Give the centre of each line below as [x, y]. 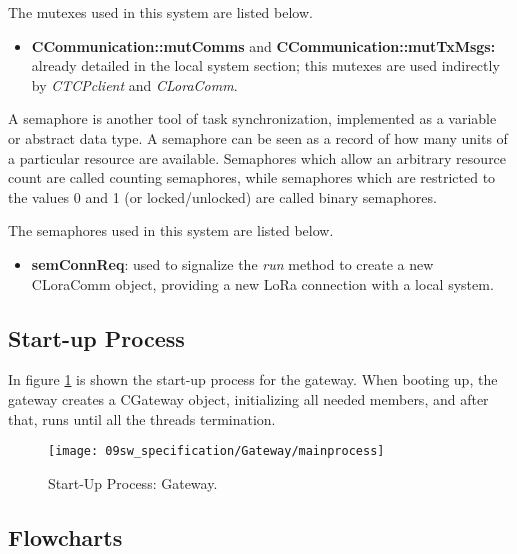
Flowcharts [65, 536]
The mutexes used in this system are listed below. [160, 12]
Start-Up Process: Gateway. [133, 482]
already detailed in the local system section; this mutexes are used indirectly [265, 65]
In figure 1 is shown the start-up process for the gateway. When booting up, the [253, 379]
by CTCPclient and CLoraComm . [134, 84]
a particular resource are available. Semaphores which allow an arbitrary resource [257, 157]
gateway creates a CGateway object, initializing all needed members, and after [248, 398]
